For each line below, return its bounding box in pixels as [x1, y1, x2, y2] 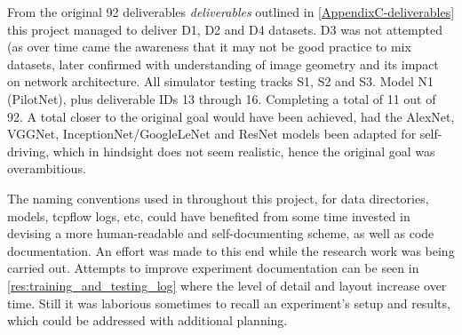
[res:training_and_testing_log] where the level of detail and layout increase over [7, 275, 447, 294]
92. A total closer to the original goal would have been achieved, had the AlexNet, [7, 107, 455, 125]
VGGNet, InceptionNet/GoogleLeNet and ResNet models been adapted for [7, 124, 417, 143]
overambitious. [7, 159, 86, 178]
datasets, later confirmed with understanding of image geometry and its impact [7, 54, 439, 73]
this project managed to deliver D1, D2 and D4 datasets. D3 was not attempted [7, 20, 442, 38]
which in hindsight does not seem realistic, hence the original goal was [52, 141, 435, 160]
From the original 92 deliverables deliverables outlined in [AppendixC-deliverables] [7, 3, 455, 20]
